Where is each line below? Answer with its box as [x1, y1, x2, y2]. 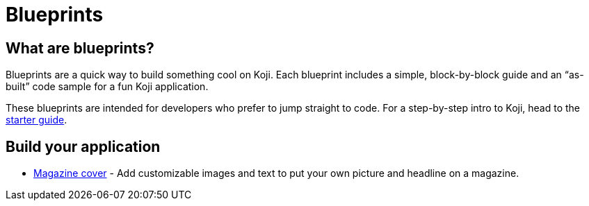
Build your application [6, 137, 161, 155]
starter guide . [6, 114, 67, 126]
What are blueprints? [6, 39, 154, 57]
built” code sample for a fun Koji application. [6, 80, 209, 93]
